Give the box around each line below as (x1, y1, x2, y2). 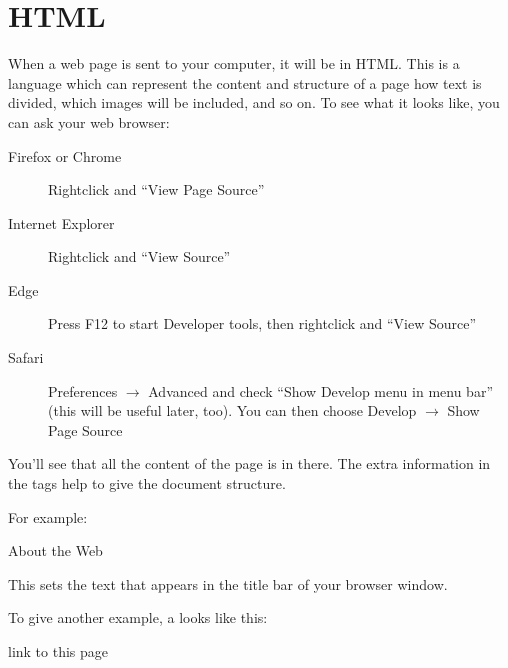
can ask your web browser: (8, 111, 170, 132)
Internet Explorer (8, 212, 115, 233)
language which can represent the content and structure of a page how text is (8, 72, 482, 93)
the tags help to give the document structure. (8, 473, 286, 494)
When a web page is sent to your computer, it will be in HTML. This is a (8, 53, 460, 74)
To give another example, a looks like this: (8, 607, 268, 628)
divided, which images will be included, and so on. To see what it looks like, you (8, 92, 500, 113)
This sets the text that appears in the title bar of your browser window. (8, 573, 448, 594)
